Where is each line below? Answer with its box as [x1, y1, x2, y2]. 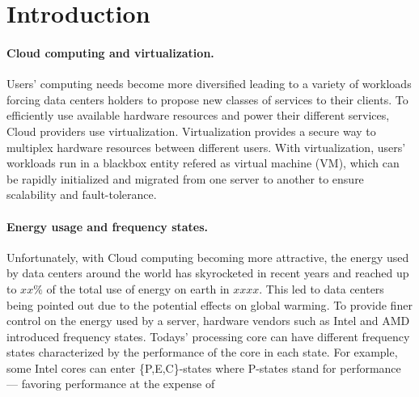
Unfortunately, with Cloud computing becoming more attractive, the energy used [6, 248, 409, 265]
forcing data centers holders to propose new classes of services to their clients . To [6, 91, 408, 108]
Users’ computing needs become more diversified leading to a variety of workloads [6, 75, 412, 92]
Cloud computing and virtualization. [6, 44, 214, 61]
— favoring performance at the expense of [6, 375, 215, 392]
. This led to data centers [259, 280, 384, 297]
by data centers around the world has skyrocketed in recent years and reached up [6, 264, 409, 281]
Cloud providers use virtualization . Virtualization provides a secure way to [6, 122, 376, 139]
